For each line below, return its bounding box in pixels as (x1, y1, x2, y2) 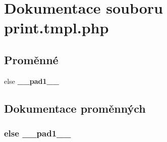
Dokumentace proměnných (4, 100, 146, 116)
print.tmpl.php (4, 17, 109, 38)
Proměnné (4, 52, 59, 67)
